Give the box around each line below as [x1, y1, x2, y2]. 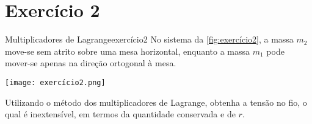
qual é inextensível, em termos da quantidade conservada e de [5, 108, 236, 120]
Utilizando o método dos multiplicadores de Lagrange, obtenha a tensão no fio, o [5, 95, 307, 108]
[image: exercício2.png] [5, 78, 106, 87]
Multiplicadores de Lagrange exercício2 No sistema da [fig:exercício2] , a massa [5, 33, 294, 46]
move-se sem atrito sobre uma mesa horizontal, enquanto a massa [5, 44, 250, 57]
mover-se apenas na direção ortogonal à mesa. [5, 57, 176, 69]
